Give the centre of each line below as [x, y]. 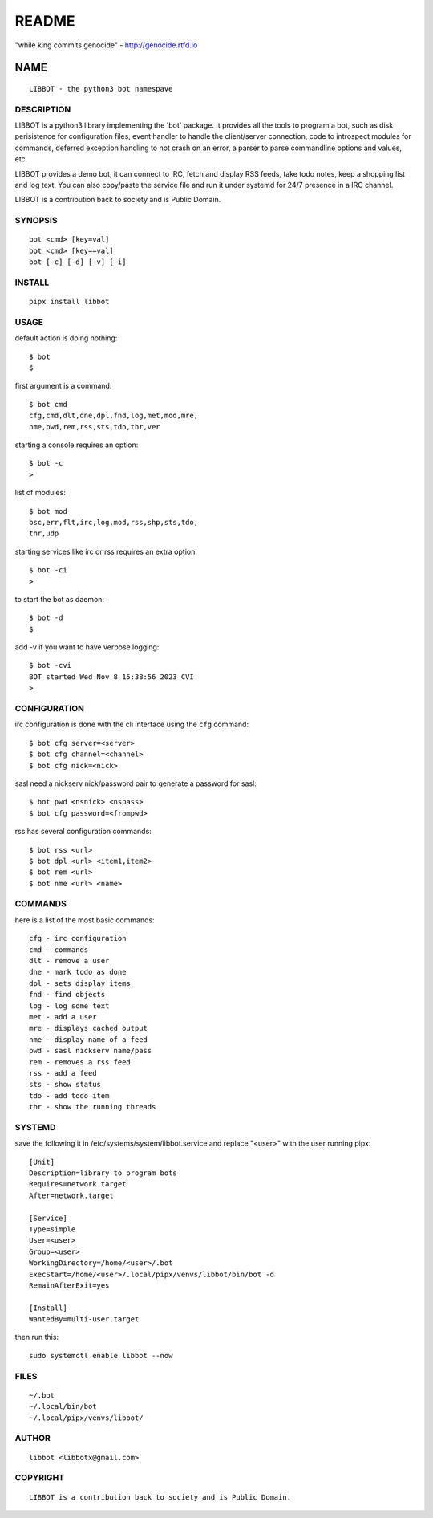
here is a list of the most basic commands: [85, 920]
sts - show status [65, 1085]
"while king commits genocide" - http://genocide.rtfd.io [106, 45]
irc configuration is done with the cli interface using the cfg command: [132, 724]
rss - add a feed [63, 1073]
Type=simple [53, 1229]
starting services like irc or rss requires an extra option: [106, 551]
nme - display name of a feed [89, 1039]
